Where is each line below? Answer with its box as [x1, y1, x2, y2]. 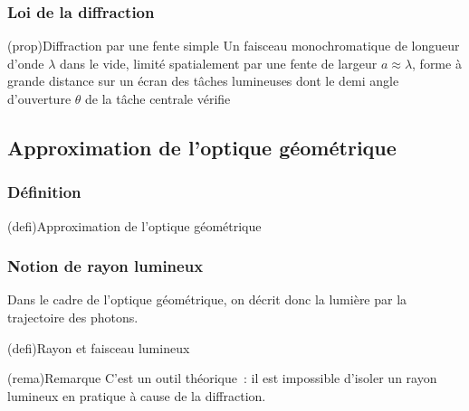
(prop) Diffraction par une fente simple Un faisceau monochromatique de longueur [7, 36, 460, 55]
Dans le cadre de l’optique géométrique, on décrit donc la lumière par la [7, 290, 407, 309]
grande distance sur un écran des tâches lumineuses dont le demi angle [7, 71, 399, 90]
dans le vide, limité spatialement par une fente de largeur [59, 53, 378, 72]
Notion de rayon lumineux [7, 255, 204, 277]
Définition [7, 181, 81, 203]
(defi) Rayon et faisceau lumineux [7, 338, 190, 357]
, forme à [412, 53, 462, 72]
